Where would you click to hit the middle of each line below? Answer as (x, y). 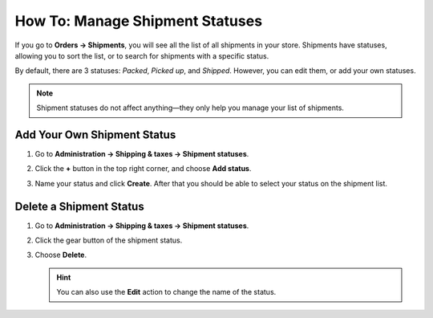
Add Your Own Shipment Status (95, 135)
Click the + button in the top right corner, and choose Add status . (143, 169)
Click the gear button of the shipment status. (109, 240)
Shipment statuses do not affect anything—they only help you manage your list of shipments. (190, 108)
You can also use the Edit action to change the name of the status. (166, 292)
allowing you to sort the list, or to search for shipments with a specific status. (142, 55)
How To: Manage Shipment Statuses (139, 21)
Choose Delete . (61, 255)
